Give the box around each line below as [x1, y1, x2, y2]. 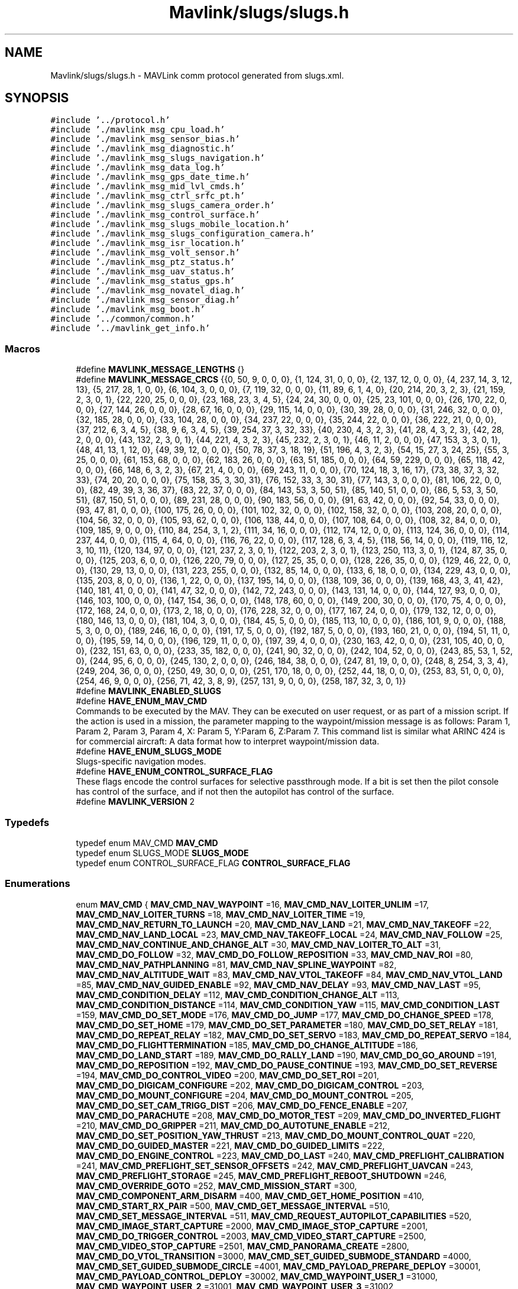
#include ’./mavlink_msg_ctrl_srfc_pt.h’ [50, 191, 245, 201]
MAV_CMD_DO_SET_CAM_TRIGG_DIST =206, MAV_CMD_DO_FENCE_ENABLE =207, [76, 1100, 408, 1110]
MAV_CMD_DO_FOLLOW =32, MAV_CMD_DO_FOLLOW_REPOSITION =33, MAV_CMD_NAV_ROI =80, [76, 949, 473, 960]
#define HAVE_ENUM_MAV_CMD [76, 696, 208, 707]
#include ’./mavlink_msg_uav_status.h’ [50, 267, 235, 277]
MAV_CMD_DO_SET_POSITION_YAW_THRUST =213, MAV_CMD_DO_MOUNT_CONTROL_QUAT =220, [76, 1130, 475, 1141]
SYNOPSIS [5, 90, 69, 106]
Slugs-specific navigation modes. [76, 756, 206, 767]
